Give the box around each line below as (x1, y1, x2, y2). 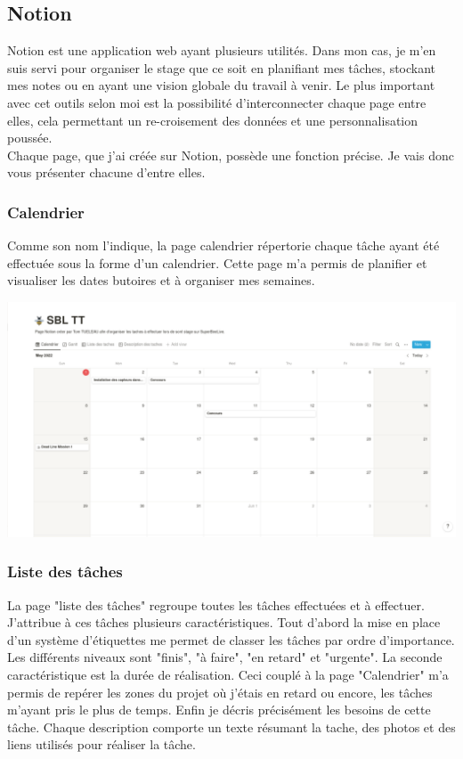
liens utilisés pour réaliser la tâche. (7, 735, 196, 754)
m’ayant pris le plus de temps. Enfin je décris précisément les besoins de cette (7, 700, 431, 719)
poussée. (7, 128, 53, 147)
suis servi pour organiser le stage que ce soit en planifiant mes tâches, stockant (7, 58, 436, 77)
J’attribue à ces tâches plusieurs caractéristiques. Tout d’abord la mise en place (7, 613, 441, 632)
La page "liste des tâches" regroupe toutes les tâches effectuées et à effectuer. (7, 595, 425, 614)
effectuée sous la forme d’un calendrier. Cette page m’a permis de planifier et (7, 253, 427, 272)
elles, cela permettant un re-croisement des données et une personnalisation (7, 110, 418, 129)
